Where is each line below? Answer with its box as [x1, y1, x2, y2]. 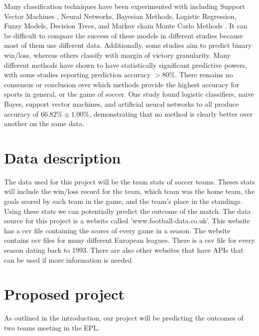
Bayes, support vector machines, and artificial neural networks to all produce [4, 98, 239, 109]
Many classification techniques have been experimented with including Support [4, 1, 245, 11]
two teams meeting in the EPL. [4, 322, 100, 333]
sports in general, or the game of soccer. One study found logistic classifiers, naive [4, 89, 255, 99]
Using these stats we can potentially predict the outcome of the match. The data [4, 205, 251, 216]
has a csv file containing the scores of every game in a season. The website [4, 225, 231, 235]
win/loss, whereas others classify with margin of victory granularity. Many [4, 49, 231, 60]
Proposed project [4, 284, 125, 304]
